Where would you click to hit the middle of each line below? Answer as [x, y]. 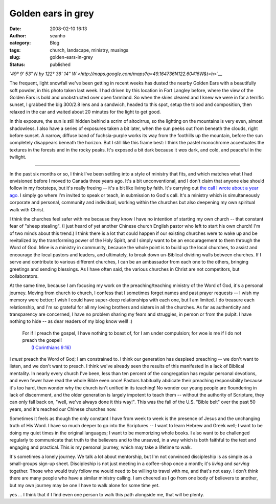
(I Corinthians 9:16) [51, 347]
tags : [15, 50]
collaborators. [24, 276]
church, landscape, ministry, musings [89, 50]
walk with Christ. [27, 209]
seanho [58, 35]
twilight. [18, 157]
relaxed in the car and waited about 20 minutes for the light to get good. [85, 112]
